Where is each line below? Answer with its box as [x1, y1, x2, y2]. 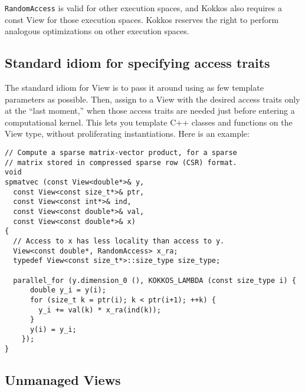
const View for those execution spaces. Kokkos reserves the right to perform [5, 13, 279, 25]
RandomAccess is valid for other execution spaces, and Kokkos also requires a [5, 2, 282, 14]
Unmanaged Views [5, 371, 121, 389]
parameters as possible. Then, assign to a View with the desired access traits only [5, 93, 300, 105]
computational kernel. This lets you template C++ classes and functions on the [5, 116, 293, 128]
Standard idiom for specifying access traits [5, 54, 270, 72]
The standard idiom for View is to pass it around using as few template [5, 81, 264, 94]
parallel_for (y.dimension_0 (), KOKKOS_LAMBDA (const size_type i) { [13, 276, 296, 285]
